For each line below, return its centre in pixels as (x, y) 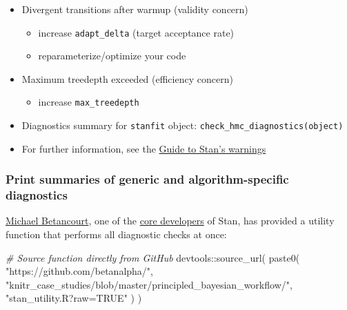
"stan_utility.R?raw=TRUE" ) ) (74, 298)
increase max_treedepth (89, 102)
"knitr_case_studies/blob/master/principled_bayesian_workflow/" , (149, 284)
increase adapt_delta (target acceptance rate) (136, 32)
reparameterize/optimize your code (112, 56)
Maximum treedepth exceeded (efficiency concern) (127, 78)
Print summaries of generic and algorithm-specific (147, 179)
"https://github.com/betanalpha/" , (80, 271)
